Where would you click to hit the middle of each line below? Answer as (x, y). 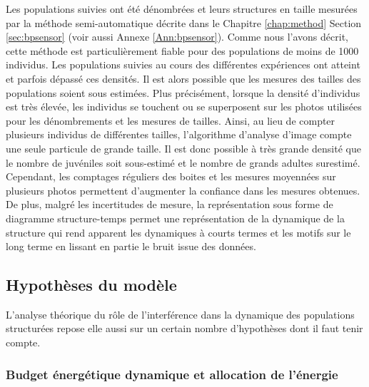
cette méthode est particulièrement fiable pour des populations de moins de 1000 (182, 50)
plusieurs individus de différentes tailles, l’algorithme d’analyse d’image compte (179, 134)
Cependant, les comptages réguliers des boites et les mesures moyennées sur (171, 176)
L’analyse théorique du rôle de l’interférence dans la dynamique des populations (180, 314)
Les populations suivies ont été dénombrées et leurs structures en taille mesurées (182, 9)
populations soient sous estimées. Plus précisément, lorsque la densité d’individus (183, 92)
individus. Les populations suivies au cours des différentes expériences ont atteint (183, 64)
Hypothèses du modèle (91, 285)
